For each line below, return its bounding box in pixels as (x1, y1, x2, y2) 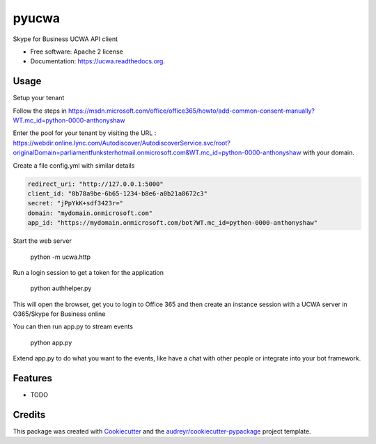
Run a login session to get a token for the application (13, 268, 164, 276)
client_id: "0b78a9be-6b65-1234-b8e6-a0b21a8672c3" (27, 189, 208, 198)
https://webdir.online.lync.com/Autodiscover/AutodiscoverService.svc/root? (13, 138, 231, 147)
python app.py (30, 338, 72, 347)
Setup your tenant (13, 94, 65, 102)
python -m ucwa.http (30, 253, 91, 261)
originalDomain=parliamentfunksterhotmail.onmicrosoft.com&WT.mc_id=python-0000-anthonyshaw (13, 148, 302, 157)
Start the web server (13, 237, 72, 245)
